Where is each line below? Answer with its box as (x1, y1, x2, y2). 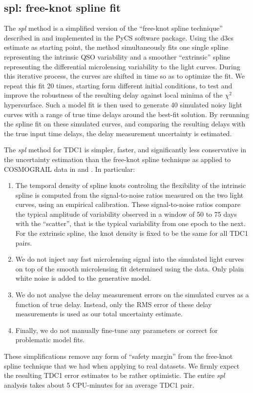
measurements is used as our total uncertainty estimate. (15, 309, 183, 319)
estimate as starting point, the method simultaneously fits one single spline (4, 42, 229, 52)
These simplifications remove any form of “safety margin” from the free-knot (4, 351, 233, 361)
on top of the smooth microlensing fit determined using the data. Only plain (15, 263, 244, 273)
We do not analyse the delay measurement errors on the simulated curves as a (15, 290, 249, 300)
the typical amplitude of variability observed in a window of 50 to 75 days (15, 208, 237, 219)
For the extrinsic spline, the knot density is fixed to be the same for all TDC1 (15, 228, 248, 238)
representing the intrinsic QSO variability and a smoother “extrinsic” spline (4, 51, 231, 62)
